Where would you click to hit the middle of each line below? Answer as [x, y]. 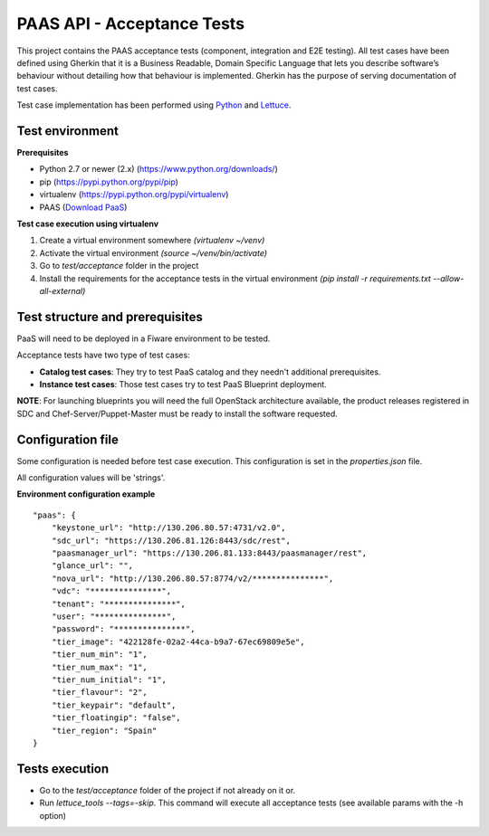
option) [53, 815]
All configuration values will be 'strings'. [91, 478]
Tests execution [63, 769]
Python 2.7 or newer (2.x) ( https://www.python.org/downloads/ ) [158, 169]
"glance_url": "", [92, 566]
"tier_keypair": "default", [114, 705]
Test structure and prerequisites [110, 317]
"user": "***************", [114, 616]
